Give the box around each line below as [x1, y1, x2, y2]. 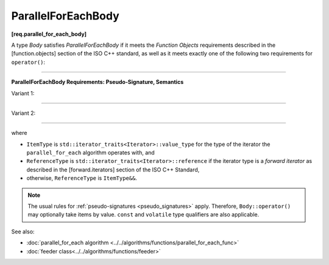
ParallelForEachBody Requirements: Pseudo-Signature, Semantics [11, 78, 184, 86]
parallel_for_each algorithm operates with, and [26, 149, 155, 156]
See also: [11, 228, 35, 235]
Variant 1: [11, 89, 35, 97]
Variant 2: [11, 109, 36, 117]
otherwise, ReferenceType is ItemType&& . [26, 174, 137, 182]
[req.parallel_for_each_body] [11, 30, 87, 38]
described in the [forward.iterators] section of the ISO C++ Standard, [26, 166, 200, 173]
